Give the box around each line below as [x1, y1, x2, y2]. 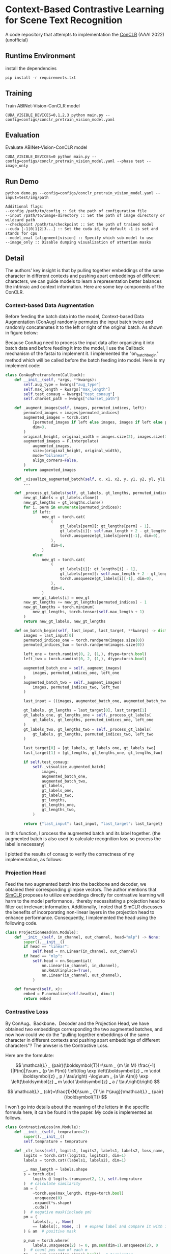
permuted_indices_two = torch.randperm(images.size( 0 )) [23, 642, 145, 647]
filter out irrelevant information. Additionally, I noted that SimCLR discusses [5, 904, 163, 910]
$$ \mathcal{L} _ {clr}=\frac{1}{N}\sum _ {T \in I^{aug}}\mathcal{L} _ [7, 1088, 151, 1095]
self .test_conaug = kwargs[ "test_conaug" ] [23, 391, 115, 397]
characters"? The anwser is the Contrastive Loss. [5, 1042, 109, 1049]
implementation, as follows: [5, 857, 63, 863]
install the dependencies [5, 65, 57, 71]
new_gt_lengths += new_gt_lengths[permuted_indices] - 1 [23, 600, 147, 605]
